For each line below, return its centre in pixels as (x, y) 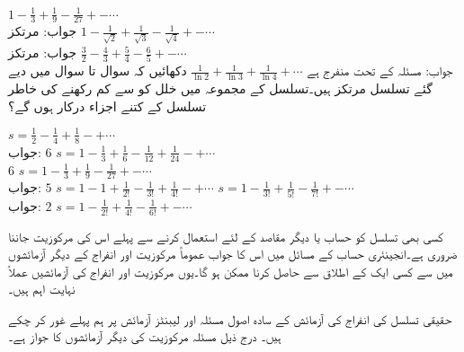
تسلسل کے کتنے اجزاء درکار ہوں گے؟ (107, 106)
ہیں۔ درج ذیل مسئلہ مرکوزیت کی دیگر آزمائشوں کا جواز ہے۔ (145, 336)
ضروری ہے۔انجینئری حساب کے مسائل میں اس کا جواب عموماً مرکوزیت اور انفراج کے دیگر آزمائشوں (233, 254)
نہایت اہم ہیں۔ (42, 289)
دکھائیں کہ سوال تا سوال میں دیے (98, 70)
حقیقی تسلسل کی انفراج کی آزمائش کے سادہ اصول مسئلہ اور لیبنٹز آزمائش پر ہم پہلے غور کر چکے (230, 318)
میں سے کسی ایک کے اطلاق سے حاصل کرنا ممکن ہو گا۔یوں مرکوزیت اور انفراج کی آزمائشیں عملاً (231, 271)
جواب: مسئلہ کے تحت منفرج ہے (380, 70)
